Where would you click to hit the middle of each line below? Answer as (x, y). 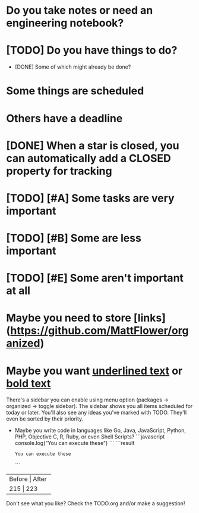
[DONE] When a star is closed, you (93, 145)
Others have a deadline (64, 118)
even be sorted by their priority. (45, 419)
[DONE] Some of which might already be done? (73, 67)
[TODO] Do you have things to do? (92, 50)
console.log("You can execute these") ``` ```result (75, 443)
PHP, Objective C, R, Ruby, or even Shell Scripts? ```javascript (90, 437)
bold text (29, 383)
